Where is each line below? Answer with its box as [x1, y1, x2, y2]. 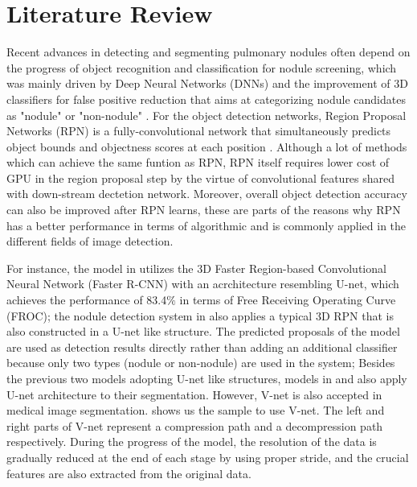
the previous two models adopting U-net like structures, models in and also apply [6, 370, 407, 386]
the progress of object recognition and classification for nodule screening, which [6, 59, 397, 76]
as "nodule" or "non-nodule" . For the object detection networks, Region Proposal [6, 106, 407, 123]
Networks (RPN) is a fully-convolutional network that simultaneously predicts [6, 122, 391, 139]
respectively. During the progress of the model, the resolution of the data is [6, 433, 377, 450]
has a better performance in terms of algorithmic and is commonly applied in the [6, 217, 407, 233]
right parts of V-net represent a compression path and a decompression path [6, 417, 383, 434]
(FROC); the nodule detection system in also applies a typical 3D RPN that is [6, 307, 395, 324]
